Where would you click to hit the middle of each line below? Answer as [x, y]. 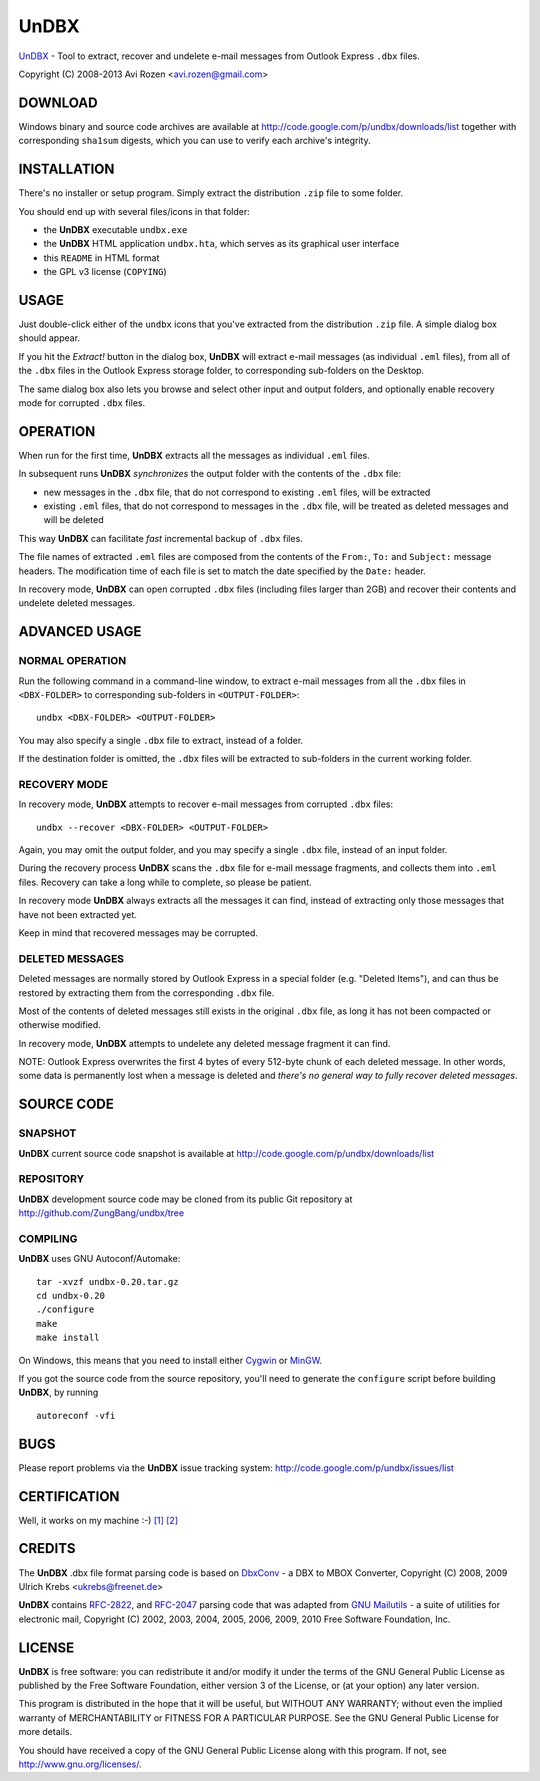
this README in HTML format [101, 257]
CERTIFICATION [69, 1496]
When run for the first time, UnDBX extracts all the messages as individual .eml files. [194, 455]
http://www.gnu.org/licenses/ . [80, 1764]
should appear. [49, 338]
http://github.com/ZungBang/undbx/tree [101, 1213]
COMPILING [48, 1238]
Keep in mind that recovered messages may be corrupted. [138, 932]
